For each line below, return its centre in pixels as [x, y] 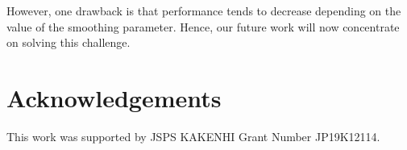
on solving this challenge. [69, 42]
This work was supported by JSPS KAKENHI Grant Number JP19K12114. [193, 136]
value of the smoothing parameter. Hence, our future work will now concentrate [203, 26]
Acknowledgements [114, 97]
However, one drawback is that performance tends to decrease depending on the [204, 10]
